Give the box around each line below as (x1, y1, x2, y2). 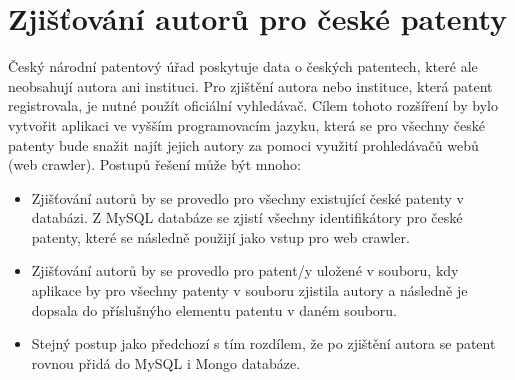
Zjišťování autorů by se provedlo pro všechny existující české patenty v (31, 187, 464, 208)
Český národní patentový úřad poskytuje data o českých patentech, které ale (8, 56, 478, 77)
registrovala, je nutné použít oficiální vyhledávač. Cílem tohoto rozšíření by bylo (8, 95, 498, 116)
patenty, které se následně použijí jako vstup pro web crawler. (31, 226, 410, 247)
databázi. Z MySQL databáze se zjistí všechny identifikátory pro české (31, 207, 463, 228)
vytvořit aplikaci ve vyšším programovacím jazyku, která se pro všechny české (8, 114, 485, 135)
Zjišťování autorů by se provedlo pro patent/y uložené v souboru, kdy (31, 260, 459, 281)
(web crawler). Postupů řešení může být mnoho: (8, 154, 301, 175)
